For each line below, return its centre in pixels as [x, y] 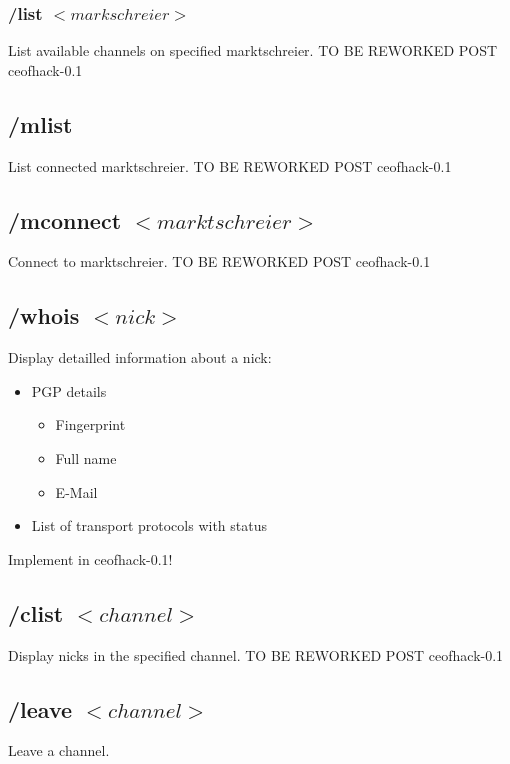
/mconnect [65, 219]
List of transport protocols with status [149, 525]
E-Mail [76, 491]
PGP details [69, 390]
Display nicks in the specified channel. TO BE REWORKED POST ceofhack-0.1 [256, 654]
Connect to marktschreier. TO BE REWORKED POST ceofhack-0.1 [219, 261]
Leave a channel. [59, 750]
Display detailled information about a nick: [140, 357]
